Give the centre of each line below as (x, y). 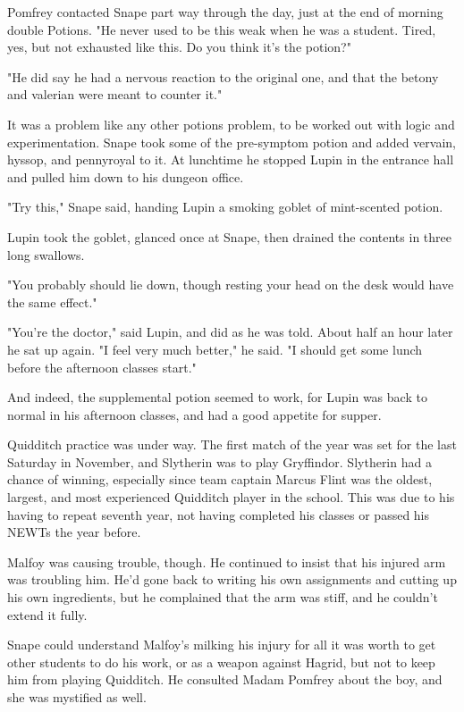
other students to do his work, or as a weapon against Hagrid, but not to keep (221, 662)
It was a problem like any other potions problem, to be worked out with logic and (231, 124)
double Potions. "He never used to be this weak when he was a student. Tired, (222, 29)
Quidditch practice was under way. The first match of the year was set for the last (232, 444)
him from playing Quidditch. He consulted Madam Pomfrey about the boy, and (225, 679)
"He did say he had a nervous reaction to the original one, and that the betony (223, 76)
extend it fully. (47, 614)
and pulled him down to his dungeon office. (126, 176)
